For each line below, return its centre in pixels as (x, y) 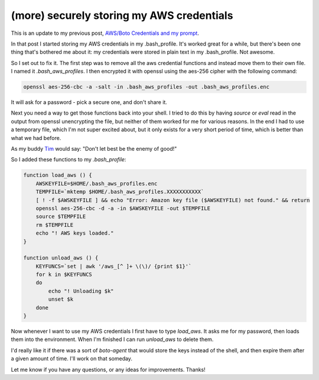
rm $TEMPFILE (55, 225)
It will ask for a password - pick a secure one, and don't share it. (89, 102)
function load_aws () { (58, 175)
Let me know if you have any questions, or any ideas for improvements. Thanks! (108, 369)
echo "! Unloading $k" (81, 291)
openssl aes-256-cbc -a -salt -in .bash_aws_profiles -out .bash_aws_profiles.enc (147, 87)
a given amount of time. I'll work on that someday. (72, 359)
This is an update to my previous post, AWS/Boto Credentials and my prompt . (105, 33)
